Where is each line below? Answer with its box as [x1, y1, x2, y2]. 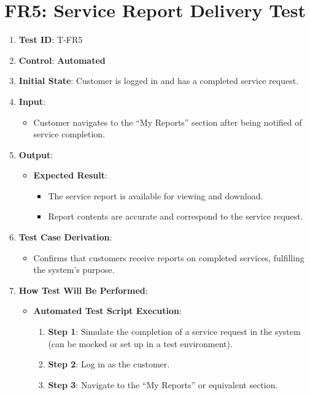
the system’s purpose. [33, 263, 115, 276]
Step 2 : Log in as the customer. [48, 358, 170, 370]
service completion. [33, 128, 105, 140]
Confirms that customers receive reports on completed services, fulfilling [33, 251, 304, 264]
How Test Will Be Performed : [18, 283, 148, 296]
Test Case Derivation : [18, 231, 112, 244]
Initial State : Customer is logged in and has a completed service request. [18, 74, 299, 87]
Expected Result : [33, 169, 107, 182]
